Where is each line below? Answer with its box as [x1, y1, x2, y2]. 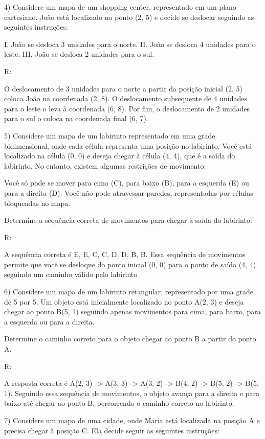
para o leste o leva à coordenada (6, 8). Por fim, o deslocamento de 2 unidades [4, 103, 250, 113]
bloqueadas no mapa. [4, 197, 71, 208]
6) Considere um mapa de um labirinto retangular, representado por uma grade [4, 286, 253, 297]
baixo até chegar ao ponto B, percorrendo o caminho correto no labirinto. [4, 398, 234, 408]
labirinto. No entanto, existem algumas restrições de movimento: [4, 160, 206, 171]
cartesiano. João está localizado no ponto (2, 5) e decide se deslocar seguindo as [4, 11, 254, 22]
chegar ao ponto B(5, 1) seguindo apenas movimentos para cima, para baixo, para [4, 306, 261, 317]
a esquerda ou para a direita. [4, 316, 95, 327]
